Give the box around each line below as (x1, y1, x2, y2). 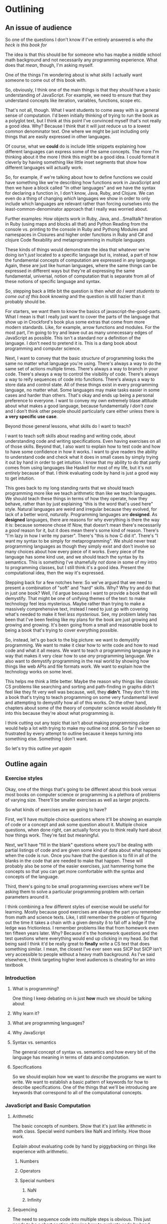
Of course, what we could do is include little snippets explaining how (5, 143, 147, 149)
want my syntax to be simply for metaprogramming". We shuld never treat (5, 538, 157, 544)
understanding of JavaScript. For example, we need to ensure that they (5, 92, 151, 98)
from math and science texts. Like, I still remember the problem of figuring (5, 914, 158, 920)
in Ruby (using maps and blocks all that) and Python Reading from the (5, 221, 148, 227)
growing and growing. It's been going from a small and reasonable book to (5, 622, 158, 627)
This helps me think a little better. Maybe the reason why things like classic (5, 678, 159, 684)
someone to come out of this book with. (5, 77, 87, 83)
